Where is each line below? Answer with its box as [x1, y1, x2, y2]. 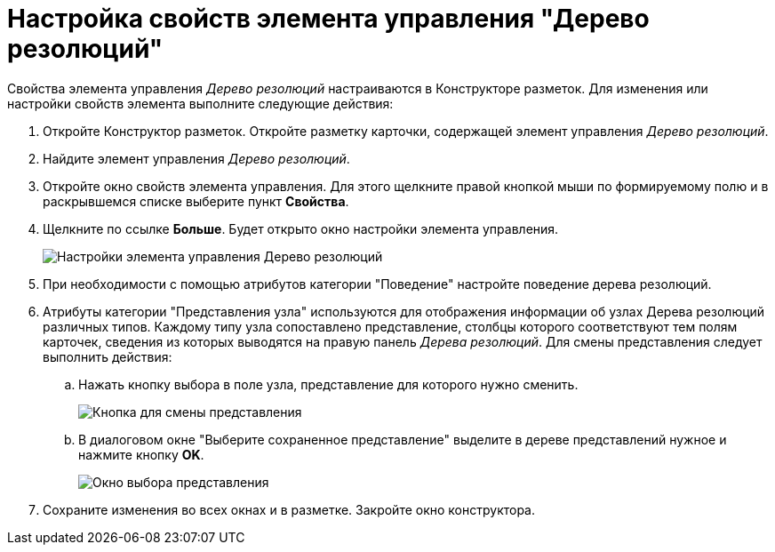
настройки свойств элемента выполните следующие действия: [7, 95, 394, 111]
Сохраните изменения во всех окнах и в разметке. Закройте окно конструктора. [43, 501, 536, 517]
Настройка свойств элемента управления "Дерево [7, 4, 650, 34]
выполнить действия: [43, 348, 172, 364]
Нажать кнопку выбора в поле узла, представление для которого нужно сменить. [78, 376, 579, 392]
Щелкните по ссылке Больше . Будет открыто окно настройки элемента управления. [43, 220, 559, 236]
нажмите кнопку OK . [78, 446, 204, 462]
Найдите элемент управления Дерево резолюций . [43, 150, 350, 166]
